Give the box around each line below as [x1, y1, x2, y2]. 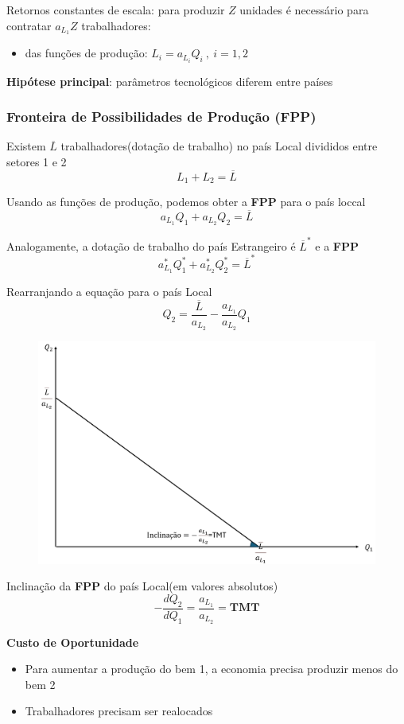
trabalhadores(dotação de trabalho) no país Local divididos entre [60, 138, 378, 154]
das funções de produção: [25, 45, 148, 61]
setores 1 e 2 [6, 153, 67, 169]
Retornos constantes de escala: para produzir [6, 2, 225, 18]
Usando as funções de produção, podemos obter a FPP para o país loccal [6, 193, 366, 210]
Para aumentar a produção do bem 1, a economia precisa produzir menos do [25, 660, 398, 677]
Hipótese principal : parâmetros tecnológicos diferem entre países [6, 72, 333, 89]
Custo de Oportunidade [6, 633, 139, 650]
